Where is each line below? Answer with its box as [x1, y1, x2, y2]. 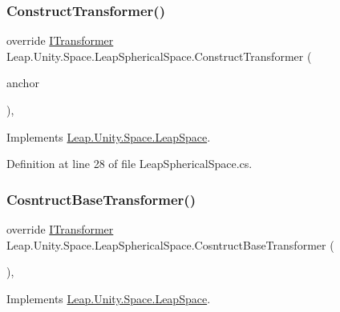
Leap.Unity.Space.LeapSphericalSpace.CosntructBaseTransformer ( [6, 236, 334, 253]
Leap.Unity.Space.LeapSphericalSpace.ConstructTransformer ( [6, 47, 312, 64]
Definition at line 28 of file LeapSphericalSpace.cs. [6, 155, 253, 172]
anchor [6, 74, 39, 91]
